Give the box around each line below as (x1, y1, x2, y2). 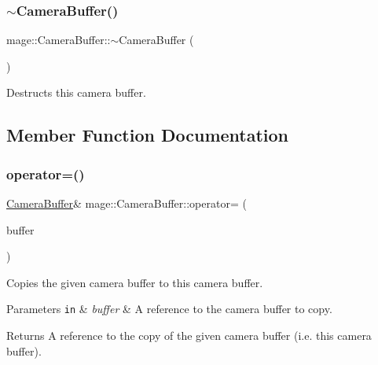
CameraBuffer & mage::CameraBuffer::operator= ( (6, 195, 247, 211)
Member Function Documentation (6, 123, 289, 147)
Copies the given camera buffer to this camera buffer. (6, 274, 263, 290)
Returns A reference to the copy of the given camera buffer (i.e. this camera (6, 327, 372, 344)
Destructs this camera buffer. (6, 84, 146, 101)
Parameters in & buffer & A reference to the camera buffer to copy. (6, 300, 332, 317)
